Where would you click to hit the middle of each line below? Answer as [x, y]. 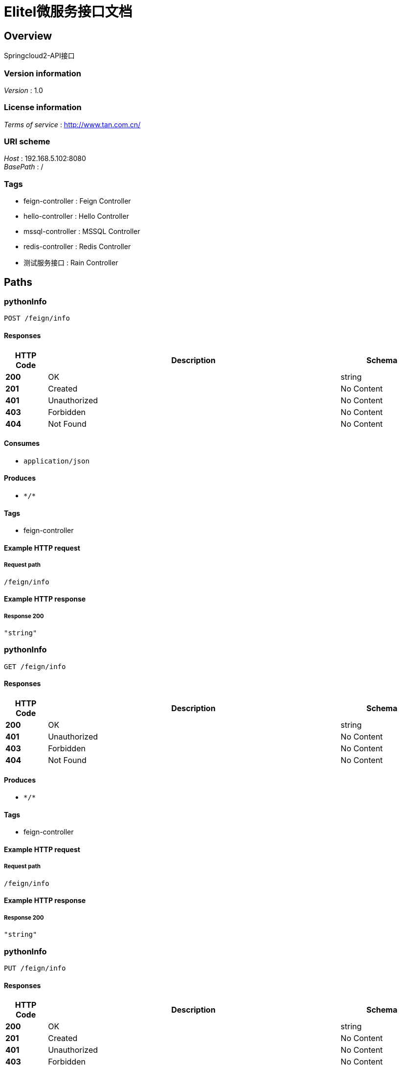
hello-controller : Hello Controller [76, 216]
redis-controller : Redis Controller [77, 247]
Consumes [22, 443]
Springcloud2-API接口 [39, 56]
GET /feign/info [35, 666]
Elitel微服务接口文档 [68, 12]
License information [43, 107]
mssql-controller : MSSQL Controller [82, 232]
